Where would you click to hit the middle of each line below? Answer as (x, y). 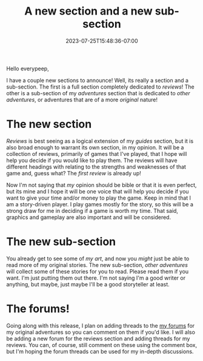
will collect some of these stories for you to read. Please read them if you (98, 271)
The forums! (38, 309)
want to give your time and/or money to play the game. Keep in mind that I (99, 198)
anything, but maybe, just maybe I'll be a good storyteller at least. (88, 284)
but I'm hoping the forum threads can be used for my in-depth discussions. (100, 351)
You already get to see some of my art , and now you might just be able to (98, 258)
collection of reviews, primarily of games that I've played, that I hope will (97, 154)
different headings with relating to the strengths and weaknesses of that (96, 167)
